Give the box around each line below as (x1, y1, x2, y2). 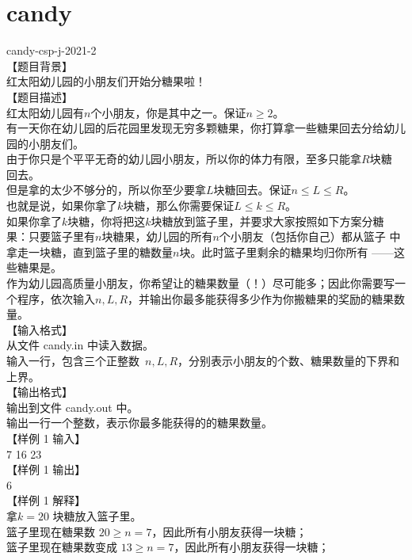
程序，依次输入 (17, 290, 95, 307)
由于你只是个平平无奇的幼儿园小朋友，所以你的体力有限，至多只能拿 (6, 150, 361, 167)
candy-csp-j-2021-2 (6, 42, 97, 59)
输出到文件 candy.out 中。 (6, 398, 139, 415)
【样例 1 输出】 (6, 461, 86, 478)
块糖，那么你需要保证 (123, 197, 235, 214)
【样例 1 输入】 (6, 429, 86, 446)
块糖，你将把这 (67, 212, 146, 229)
